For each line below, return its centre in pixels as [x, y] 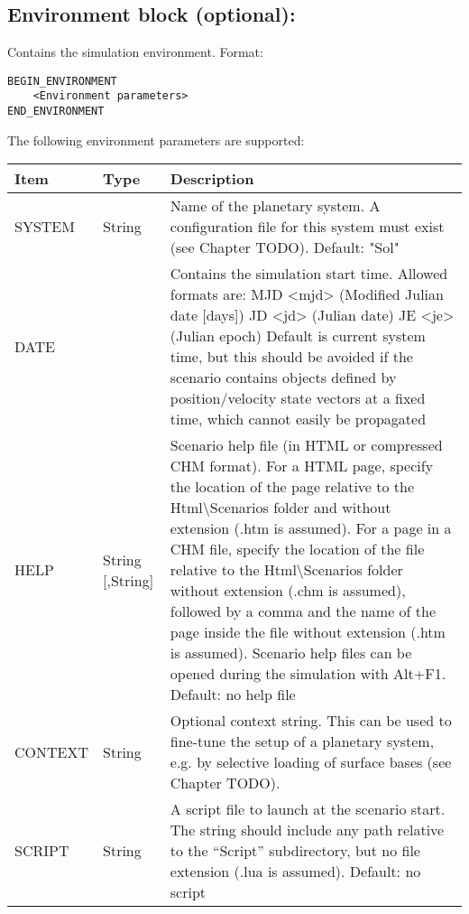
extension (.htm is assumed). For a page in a [311, 528]
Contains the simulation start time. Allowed [309, 274]
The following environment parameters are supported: [156, 140]
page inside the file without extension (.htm [308, 632]
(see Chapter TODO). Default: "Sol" [285, 247]
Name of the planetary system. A [275, 206]
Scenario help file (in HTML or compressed [306, 445]
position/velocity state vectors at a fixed [298, 398]
